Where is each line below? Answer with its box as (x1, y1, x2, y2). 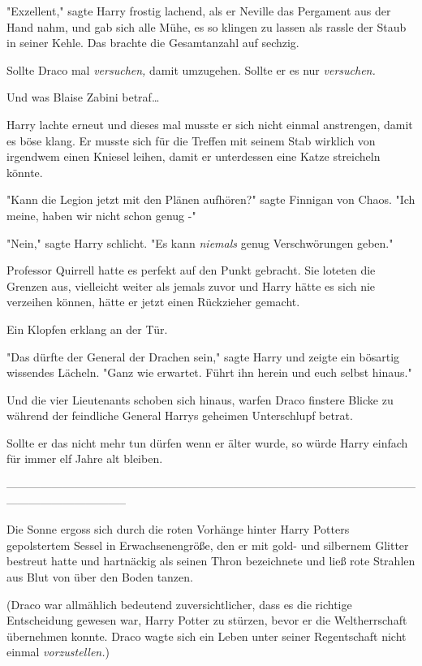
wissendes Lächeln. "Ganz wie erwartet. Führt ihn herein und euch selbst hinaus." (6, 364, 412, 381)
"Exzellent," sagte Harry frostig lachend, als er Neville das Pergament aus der (6, 2, 391, 19)
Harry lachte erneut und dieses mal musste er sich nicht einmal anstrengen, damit (6, 115, 413, 132)
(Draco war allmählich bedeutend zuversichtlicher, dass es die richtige (6, 595, 352, 612)
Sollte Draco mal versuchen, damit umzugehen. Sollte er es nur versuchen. (6, 61, 376, 78)
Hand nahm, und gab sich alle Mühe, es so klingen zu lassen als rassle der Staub (6, 18, 407, 35)
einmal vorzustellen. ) (6, 643, 110, 660)
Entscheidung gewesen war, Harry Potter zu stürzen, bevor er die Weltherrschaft (6, 612, 407, 629)
